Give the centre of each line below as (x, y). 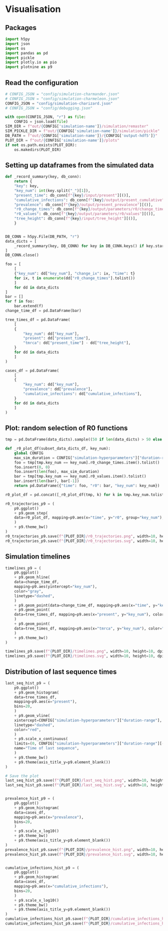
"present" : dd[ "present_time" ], (57, 338)
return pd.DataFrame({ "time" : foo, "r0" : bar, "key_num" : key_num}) (87, 486)
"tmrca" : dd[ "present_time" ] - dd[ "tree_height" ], (77, 343)
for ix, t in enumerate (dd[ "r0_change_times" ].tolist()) (75, 278)
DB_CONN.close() (22, 255)
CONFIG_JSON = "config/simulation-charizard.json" (59, 103)
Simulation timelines (38, 557)
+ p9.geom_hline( (32, 577)
